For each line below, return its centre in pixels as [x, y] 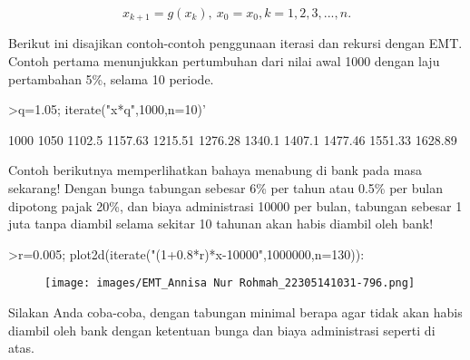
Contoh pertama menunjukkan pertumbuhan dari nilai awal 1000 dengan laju [224, 61]
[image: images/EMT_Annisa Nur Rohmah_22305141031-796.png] [230, 283]
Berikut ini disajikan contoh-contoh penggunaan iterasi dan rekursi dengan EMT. [235, 43]
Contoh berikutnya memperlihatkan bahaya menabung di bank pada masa [215, 170]
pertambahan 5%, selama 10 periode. [111, 78]
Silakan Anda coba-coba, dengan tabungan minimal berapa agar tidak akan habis [235, 312]
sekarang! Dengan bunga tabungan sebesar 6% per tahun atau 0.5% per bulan [225, 188]
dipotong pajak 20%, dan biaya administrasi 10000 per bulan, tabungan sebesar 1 [235, 205]
